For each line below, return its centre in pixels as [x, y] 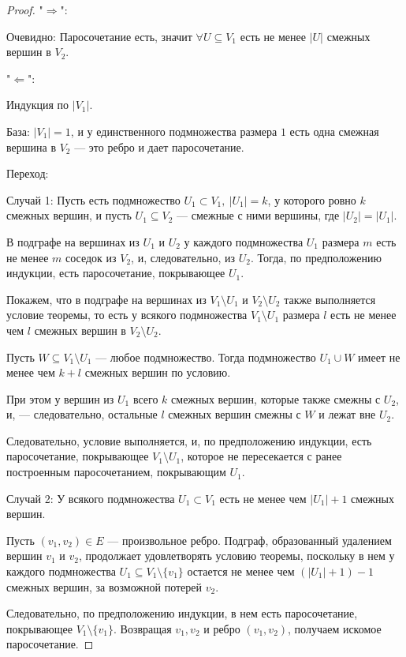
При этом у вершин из [60, 398]
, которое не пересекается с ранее [261, 456]
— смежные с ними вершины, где [258, 215]
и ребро [222, 628]
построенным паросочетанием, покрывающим [116, 472]
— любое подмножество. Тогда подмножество [206, 357]
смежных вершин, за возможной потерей [104, 586]
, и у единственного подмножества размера [174, 131]
